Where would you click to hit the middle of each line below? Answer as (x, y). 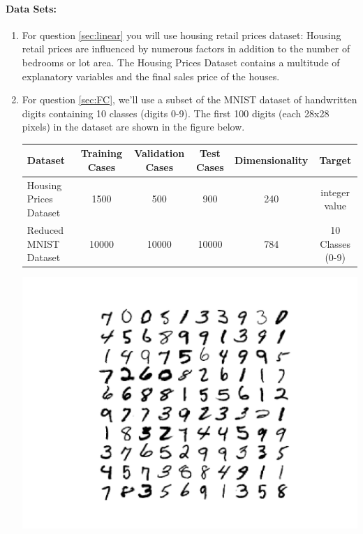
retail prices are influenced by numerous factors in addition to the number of (186, 49)
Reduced (45, 229)
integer (335, 192)
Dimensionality (271, 160)
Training (102, 153)
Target (335, 160)
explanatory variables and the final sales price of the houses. (151, 76)
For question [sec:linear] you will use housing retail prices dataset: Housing (181, 35)
